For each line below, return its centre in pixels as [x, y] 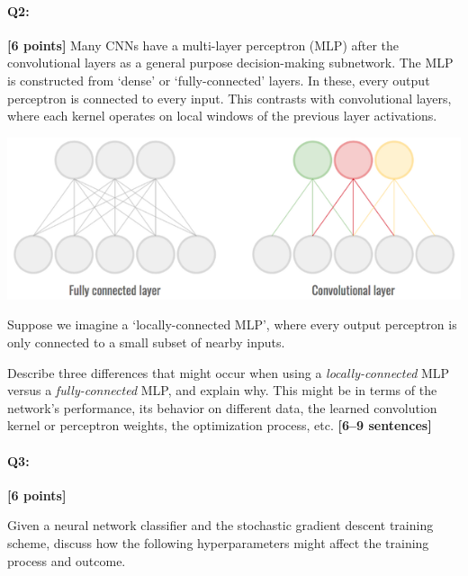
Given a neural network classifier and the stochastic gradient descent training [220, 525]
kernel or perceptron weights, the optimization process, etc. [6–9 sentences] [220, 425]
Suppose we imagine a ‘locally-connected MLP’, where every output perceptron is [232, 324]
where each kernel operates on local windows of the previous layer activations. [222, 116]
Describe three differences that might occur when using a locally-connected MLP [229, 372]
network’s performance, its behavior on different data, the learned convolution [222, 407]
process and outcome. [67, 560]
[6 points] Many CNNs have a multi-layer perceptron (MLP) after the [203, 45]
